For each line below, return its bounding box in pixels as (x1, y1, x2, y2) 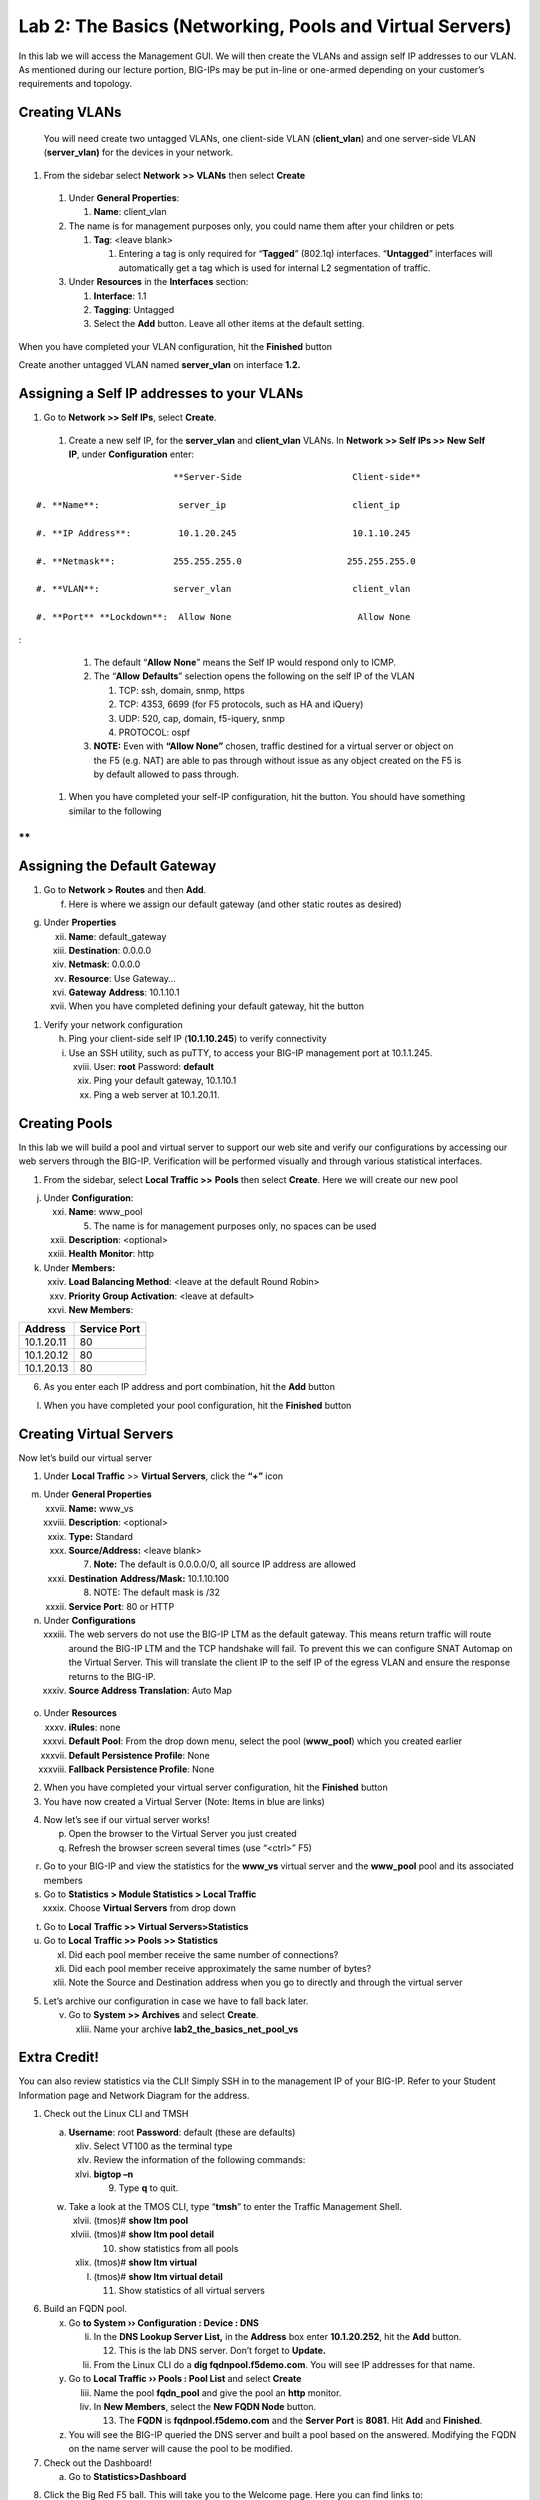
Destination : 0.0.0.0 (68, 944, 152, 956)
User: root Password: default (93, 1061, 215, 1073)
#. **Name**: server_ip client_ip (36, 500, 400, 511)
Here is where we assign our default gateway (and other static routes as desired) (68, 898, 402, 910)
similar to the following (68, 805, 162, 817)
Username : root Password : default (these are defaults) (68, 2126, 296, 2138)
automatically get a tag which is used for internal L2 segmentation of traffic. (118, 261, 431, 274)
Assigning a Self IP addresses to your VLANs (18, 385, 304, 402)
